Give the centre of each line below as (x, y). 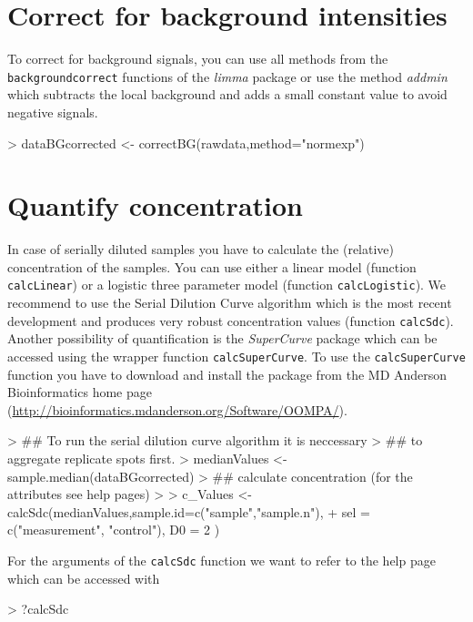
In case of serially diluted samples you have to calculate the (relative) (201, 249)
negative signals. (53, 112)
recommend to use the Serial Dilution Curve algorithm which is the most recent (230, 303)
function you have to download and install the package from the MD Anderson (227, 374)
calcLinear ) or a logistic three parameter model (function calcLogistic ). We (227, 285)
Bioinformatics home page (80, 392)
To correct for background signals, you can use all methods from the (198, 59)
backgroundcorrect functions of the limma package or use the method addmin (227, 76)
